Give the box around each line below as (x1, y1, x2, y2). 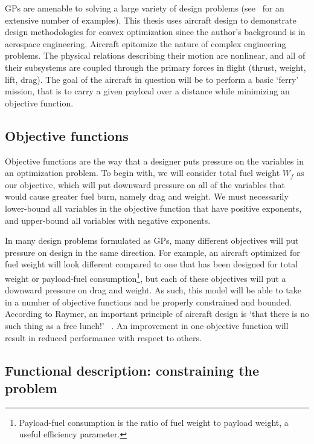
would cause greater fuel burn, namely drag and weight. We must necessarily (5, 190, 289, 203)
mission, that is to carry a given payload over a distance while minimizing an (5, 85, 290, 97)
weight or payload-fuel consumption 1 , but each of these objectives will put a (5, 270, 286, 284)
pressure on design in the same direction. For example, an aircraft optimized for (5, 246, 300, 258)
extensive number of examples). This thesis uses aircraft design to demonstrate (5, 13, 296, 26)
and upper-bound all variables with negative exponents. (5, 214, 211, 226)
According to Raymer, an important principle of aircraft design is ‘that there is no (5, 307, 309, 320)
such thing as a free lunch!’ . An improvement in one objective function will (5, 319, 289, 331)
